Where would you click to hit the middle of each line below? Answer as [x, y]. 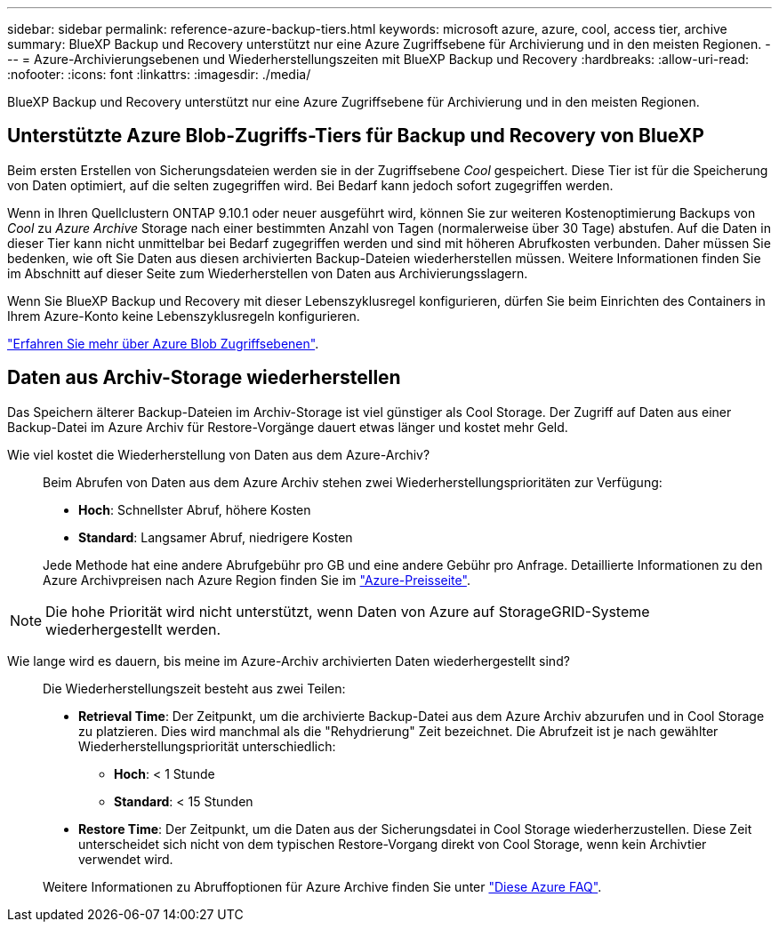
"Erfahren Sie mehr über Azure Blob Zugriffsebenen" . [163, 343]
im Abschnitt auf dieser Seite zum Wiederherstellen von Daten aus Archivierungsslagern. [268, 273]
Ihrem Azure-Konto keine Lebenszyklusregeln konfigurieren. [184, 316]
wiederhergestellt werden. [133, 629]
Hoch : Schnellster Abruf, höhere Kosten [195, 509]
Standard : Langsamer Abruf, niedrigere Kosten [216, 537]
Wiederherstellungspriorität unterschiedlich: [207, 746]
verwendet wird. [126, 859]
